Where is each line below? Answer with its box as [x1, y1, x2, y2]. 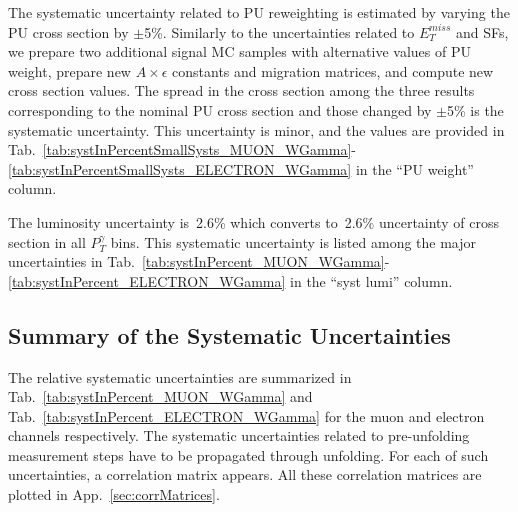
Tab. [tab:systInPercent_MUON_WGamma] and [8, 386, 313, 407]
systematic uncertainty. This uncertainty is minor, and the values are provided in [8, 119, 505, 140]
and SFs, [455, 21, 509, 42]
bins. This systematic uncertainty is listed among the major [110, 231, 477, 252]
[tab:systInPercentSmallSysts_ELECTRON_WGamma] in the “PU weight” [8, 158, 474, 179]
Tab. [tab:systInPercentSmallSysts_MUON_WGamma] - [8, 139, 356, 160]
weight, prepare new [8, 60, 131, 81]
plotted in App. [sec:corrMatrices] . [8, 484, 220, 505]
